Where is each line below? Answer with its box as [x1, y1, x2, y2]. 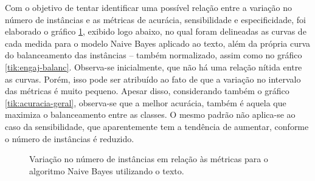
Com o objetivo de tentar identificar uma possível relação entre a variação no [5, 1, 292, 13]
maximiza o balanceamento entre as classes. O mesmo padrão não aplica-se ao [5, 108, 296, 121]
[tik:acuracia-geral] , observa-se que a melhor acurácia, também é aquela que [5, 96, 286, 109]
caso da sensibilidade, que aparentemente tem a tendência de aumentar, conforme [5, 120, 309, 132]
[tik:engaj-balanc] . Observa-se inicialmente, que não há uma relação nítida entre [5, 60, 302, 73]
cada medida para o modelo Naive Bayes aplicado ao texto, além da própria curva [5, 36, 311, 49]
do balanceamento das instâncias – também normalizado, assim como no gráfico [5, 49, 302, 61]
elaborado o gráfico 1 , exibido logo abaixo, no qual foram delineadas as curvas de [5, 25, 306, 38]
